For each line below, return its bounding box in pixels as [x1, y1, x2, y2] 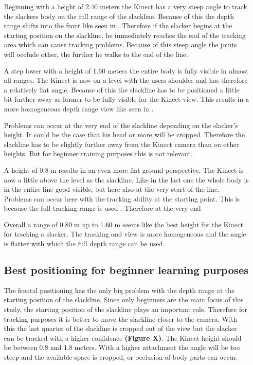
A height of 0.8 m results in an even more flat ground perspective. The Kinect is [4, 164, 244, 175]
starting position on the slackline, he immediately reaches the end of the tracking [4, 30, 246, 40]
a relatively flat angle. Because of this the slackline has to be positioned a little [4, 84, 239, 94]
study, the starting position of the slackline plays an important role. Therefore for [4, 304, 247, 314]
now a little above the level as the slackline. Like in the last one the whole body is [4, 174, 249, 184]
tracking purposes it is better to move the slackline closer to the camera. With [4, 313, 237, 324]
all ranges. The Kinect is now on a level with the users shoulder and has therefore [4, 75, 248, 85]
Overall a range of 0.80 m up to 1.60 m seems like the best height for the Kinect [4, 219, 243, 229]
